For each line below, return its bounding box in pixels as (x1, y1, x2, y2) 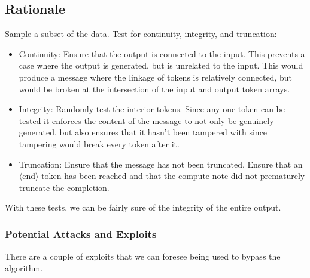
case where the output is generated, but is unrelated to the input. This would (19, 59, 303, 72)
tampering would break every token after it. (19, 137, 180, 150)
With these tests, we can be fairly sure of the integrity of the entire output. (5, 201, 281, 214)
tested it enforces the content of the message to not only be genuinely (19, 114, 274, 126)
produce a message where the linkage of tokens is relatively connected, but (19, 70, 292, 83)
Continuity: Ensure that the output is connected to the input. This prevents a (19, 47, 305, 60)
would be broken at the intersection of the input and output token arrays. (19, 82, 290, 95)
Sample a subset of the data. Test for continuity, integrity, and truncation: (5, 27, 277, 40)
